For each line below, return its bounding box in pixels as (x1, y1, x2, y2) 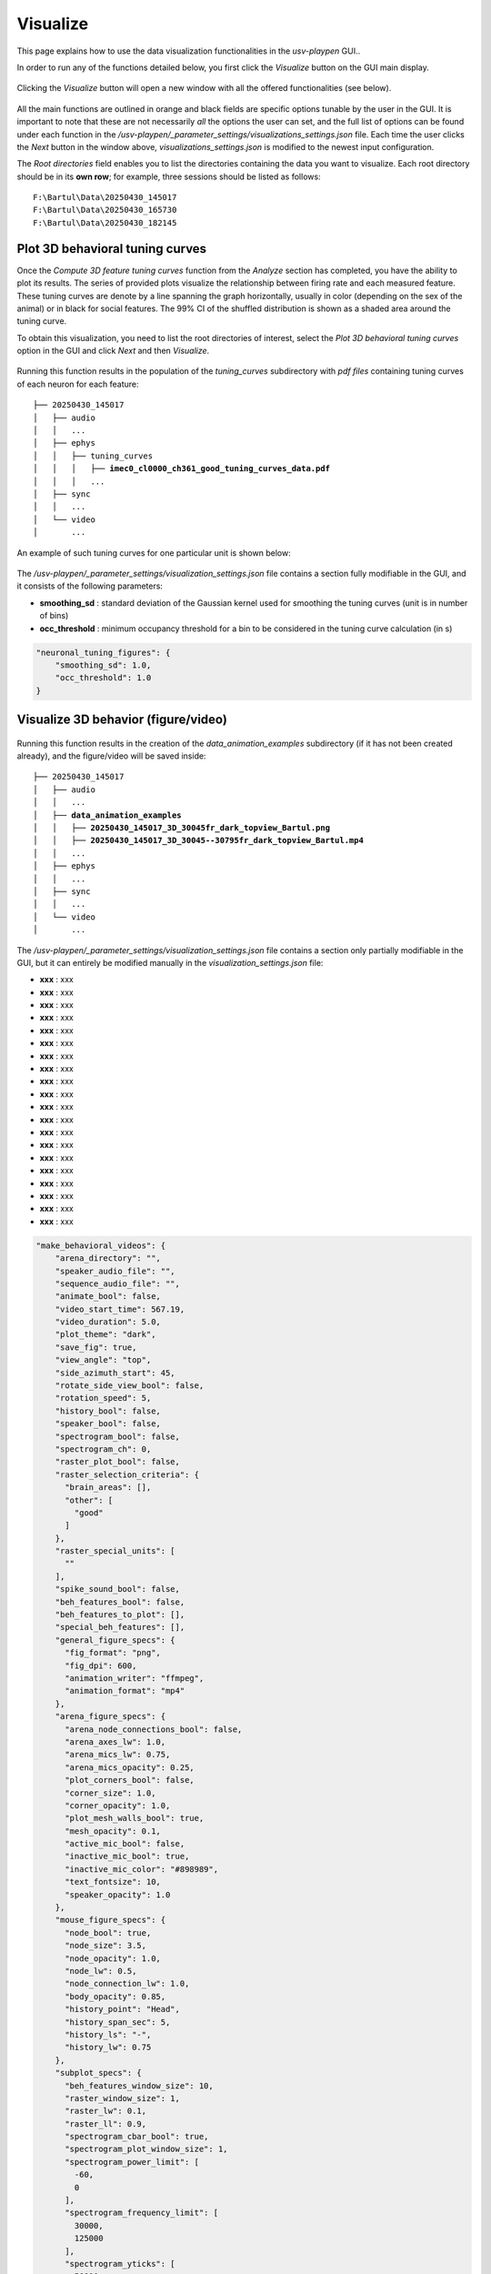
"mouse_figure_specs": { (55, 1915, 166, 1926)
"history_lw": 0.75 (65, 2042, 152, 2053)
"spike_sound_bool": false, (55, 1584, 181, 1595)
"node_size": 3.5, (65, 1940, 147, 1951)
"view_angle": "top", (55, 1355, 152, 1365)
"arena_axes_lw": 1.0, (65, 1736, 166, 1746)
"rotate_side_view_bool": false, (55, 1381, 205, 1391)
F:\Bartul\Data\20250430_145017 (33, 192, 177, 203)
